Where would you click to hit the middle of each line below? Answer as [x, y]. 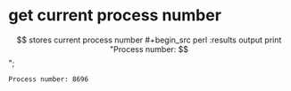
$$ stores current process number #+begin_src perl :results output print [149, 40]
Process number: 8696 [49, 79]
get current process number [115, 15]
